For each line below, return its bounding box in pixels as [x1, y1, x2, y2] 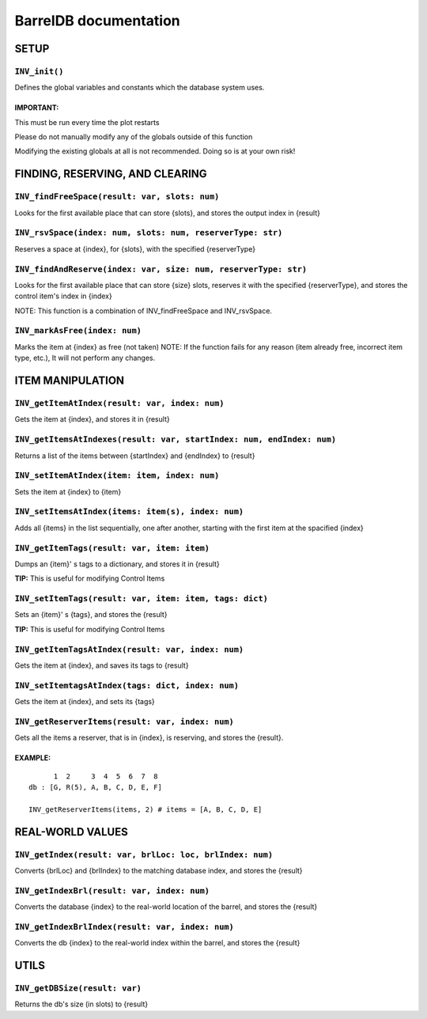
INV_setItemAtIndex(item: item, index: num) [14, 471, 220, 481]
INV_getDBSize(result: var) [14, 983, 142, 994]
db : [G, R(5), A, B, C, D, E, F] [28, 783, 162, 792]
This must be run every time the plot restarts [14, 117, 160, 127]
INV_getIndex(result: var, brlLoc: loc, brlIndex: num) [14, 849, 274, 860]
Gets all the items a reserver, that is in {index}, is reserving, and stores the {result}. [14, 733, 284, 743]
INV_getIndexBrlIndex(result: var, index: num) [14, 922, 235, 932]
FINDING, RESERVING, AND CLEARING [14, 167, 207, 181]
